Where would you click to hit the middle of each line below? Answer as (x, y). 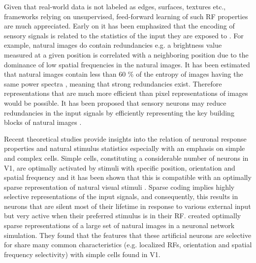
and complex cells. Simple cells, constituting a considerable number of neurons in (126, 158)
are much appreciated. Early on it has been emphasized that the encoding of (119, 26)
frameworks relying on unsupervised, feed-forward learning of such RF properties (126, 16)
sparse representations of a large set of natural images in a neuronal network (119, 225)
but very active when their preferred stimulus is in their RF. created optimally (123, 216)
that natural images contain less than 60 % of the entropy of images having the (124, 74)
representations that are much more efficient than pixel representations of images (126, 93)
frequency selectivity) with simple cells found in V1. (82, 254)
